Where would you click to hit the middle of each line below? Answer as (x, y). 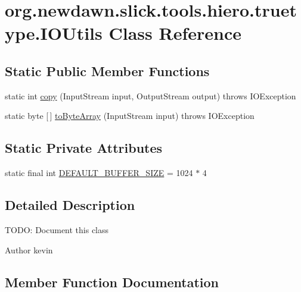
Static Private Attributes (84, 148)
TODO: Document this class (57, 229)
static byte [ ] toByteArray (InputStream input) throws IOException (130, 116)
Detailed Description (70, 205)
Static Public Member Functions (107, 70)
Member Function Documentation (112, 282)
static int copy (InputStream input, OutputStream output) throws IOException (150, 95)
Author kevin (29, 249)
